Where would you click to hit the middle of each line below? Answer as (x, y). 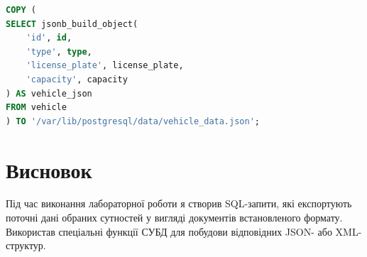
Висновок (49, 169)
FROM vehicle (36, 108)
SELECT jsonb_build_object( (72, 24)
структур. (26, 245)
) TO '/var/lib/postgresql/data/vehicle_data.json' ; (133, 121)
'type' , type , (59, 51)
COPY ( (21, 10)
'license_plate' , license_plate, (105, 66)
